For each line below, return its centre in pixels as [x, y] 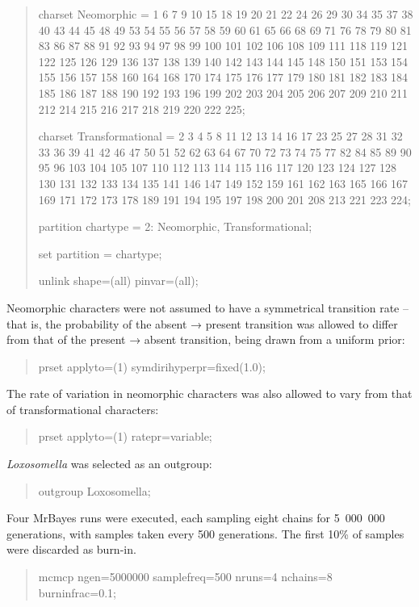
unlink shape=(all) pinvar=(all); [118, 280]
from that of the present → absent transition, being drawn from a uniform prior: [206, 339]
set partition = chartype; [100, 253]
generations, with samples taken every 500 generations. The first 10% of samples [205, 533]
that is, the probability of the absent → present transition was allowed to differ [202, 323]
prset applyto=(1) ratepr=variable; [125, 436]
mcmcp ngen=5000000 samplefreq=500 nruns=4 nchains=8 [185, 577]
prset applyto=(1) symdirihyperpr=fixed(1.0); [152, 366]
